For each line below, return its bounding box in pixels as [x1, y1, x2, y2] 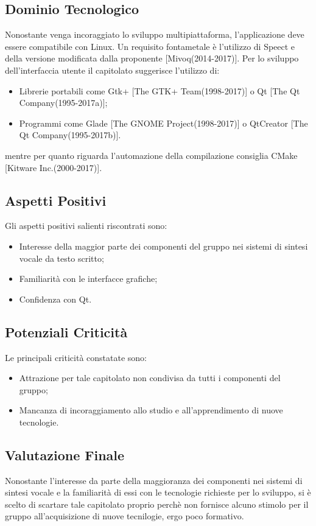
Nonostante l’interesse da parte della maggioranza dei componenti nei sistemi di [5, 474, 303, 486]
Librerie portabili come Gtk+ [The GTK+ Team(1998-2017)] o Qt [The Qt [19, 84, 300, 97]
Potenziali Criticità [5, 322, 128, 341]
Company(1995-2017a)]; [19, 96, 108, 109]
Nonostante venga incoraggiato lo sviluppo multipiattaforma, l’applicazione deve [5, 28, 304, 41]
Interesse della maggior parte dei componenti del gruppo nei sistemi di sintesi [19, 239, 308, 252]
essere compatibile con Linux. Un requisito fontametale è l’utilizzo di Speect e [5, 40, 295, 52]
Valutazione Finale [5, 445, 125, 464]
